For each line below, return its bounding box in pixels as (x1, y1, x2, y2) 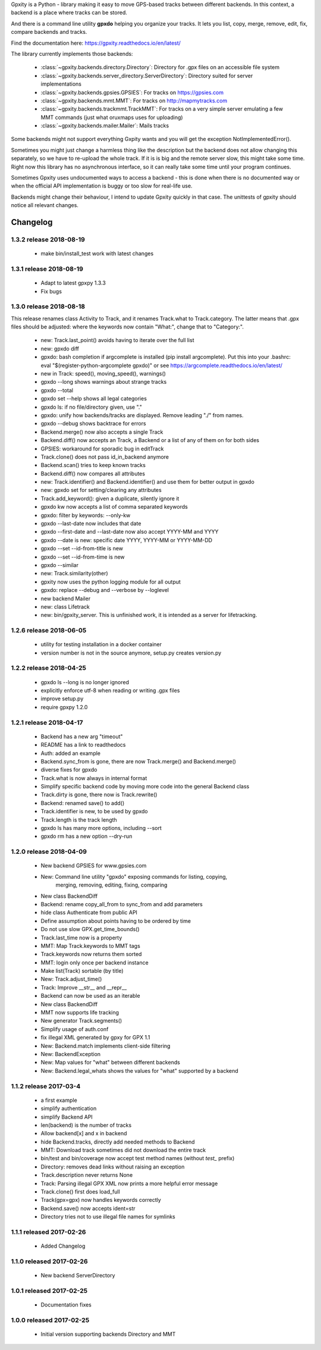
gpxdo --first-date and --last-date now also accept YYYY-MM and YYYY (40, 528, 219, 535)
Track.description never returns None (40, 1172, 133, 1179)
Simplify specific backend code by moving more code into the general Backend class (40, 783, 250, 790)
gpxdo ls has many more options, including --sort (40, 825, 162, 832)
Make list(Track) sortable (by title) (40, 967, 124, 975)
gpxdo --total (40, 387, 74, 394)
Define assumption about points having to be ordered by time (40, 917, 191, 925)
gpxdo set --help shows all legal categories (40, 395, 147, 402)
